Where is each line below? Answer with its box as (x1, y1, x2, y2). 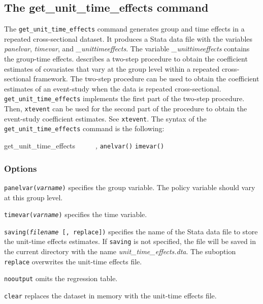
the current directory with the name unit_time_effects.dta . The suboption (4, 246, 236, 257)
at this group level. (4, 192, 63, 202)
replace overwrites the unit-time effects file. (4, 256, 142, 266)
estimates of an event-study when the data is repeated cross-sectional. (4, 83, 221, 94)
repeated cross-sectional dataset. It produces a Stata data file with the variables (4, 33, 253, 44)
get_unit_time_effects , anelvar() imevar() (4, 140, 165, 151)
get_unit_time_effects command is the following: (4, 123, 165, 134)
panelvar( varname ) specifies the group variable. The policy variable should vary (4, 181, 255, 192)
